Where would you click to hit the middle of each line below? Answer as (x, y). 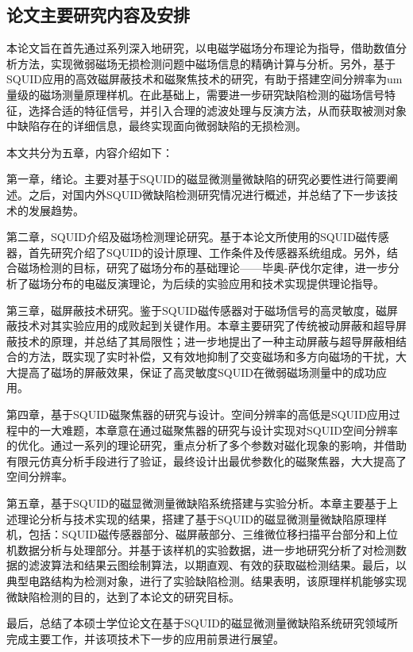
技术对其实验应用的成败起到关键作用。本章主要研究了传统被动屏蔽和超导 (206, 326)
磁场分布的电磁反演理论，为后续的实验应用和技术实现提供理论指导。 (206, 283)
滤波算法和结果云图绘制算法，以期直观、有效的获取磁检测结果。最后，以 (217, 565)
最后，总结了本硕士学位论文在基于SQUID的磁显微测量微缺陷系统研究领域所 (202, 623)
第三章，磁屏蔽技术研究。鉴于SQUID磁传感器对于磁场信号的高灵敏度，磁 (197, 310)
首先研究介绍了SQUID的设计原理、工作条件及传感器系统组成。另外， (207, 252)
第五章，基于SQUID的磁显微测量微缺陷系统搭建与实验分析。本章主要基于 (197, 503)
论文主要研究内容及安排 (98, 15)
